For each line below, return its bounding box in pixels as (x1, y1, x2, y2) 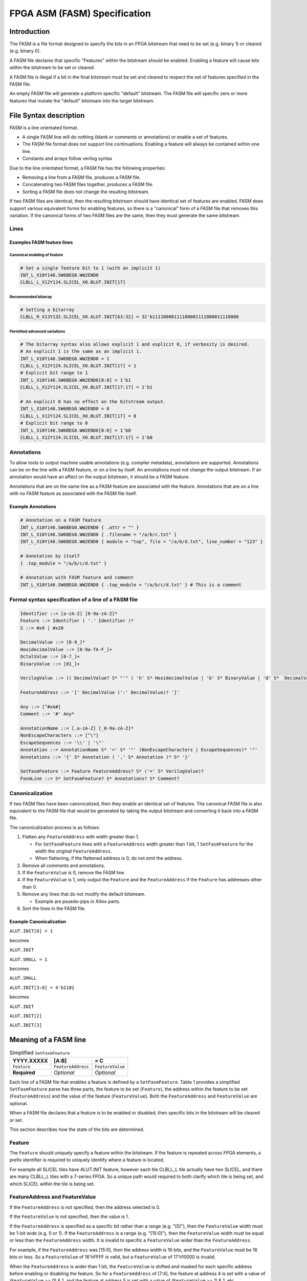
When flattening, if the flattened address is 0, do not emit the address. (35, 855, 183, 861)
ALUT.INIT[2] (9, 1013, 42, 1019)
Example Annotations (9, 504, 56, 510)
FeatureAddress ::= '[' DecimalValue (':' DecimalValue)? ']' (20, 690, 180, 695)
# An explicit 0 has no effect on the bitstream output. (20, 399, 166, 404)
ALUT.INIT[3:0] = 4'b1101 (9, 984, 75, 990)
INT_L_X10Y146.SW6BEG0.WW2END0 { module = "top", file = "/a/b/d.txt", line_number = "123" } (20, 539, 264, 545)
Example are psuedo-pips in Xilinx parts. (35, 898, 121, 904)
